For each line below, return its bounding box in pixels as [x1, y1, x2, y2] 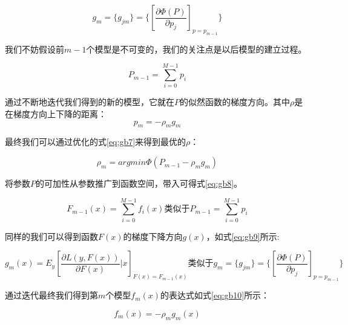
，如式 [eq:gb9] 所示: [206, 230, 280, 242]
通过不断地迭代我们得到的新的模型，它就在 [5, 95, 174, 108]
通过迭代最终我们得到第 [5, 289, 98, 301]
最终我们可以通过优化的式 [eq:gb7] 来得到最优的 [5, 135, 186, 148]
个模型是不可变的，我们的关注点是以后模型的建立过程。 [86, 42, 307, 55]
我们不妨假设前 [5, 42, 64, 55]
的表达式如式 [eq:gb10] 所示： [160, 289, 270, 301]
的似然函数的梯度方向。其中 [180, 95, 290, 108]
